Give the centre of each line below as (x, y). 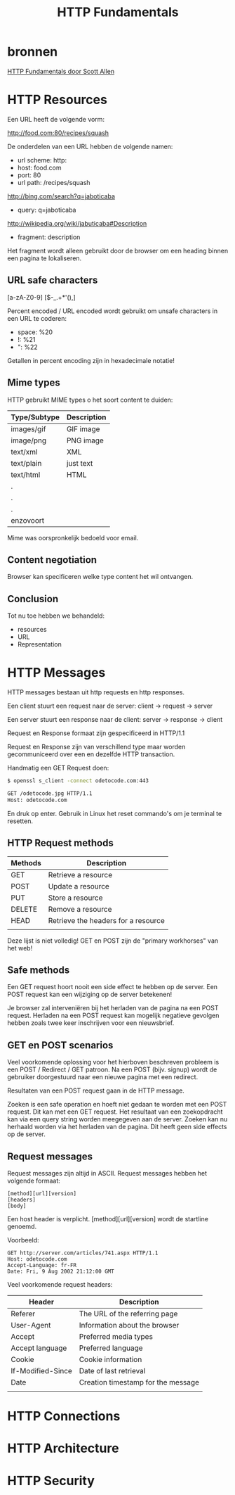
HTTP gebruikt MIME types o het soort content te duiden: (90, 400)
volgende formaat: (34, 1181)
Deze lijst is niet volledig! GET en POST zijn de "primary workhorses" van (113, 941)
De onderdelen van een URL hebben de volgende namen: (90, 146)
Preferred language (111, 1348)
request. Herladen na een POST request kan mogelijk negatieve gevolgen (113, 1016)
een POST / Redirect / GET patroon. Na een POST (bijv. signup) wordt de (112, 1069)
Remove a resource (80, 909)
